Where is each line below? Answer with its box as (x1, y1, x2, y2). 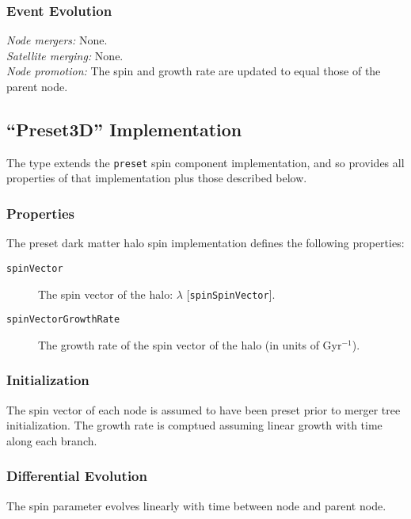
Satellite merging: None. (6, 47, 124, 63)
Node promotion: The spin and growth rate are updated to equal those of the (6, 63, 381, 79)
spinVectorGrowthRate (6, 314, 120, 326)
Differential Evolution (6, 466, 147, 486)
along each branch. (6, 432, 97, 448)
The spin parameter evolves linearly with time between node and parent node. (6, 497, 386, 513)
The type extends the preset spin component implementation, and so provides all (6, 154, 405, 170)
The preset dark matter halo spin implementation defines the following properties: (6, 235, 405, 251)
